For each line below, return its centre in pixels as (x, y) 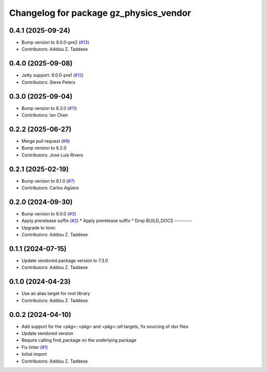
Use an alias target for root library (56, 293)
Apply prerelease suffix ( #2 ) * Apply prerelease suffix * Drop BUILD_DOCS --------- (107, 221)
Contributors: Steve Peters (48, 82)
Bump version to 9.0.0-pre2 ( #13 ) (55, 43)
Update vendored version (47, 333)
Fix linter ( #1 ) (35, 347)
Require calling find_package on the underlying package (79, 340)
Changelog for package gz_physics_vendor (100, 13)
